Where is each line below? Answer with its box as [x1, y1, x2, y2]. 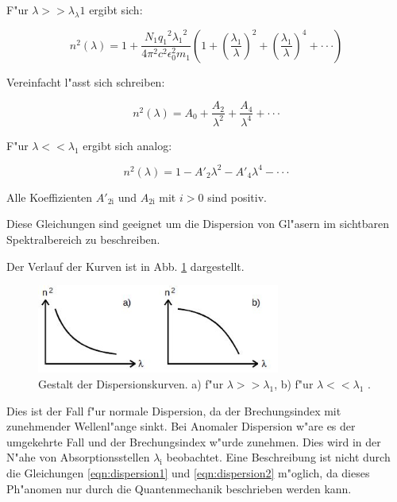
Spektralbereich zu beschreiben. [6, 231, 160, 248]
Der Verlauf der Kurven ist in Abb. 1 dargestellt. [6, 257, 245, 274]
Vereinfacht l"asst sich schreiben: [6, 73, 165, 90]
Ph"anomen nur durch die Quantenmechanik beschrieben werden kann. [6, 480, 352, 496]
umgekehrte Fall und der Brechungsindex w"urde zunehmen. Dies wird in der [6, 433, 381, 450]
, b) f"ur [274, 375, 314, 392]
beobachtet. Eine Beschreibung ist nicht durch [166, 449, 391, 465]
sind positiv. [207, 188, 267, 205]
